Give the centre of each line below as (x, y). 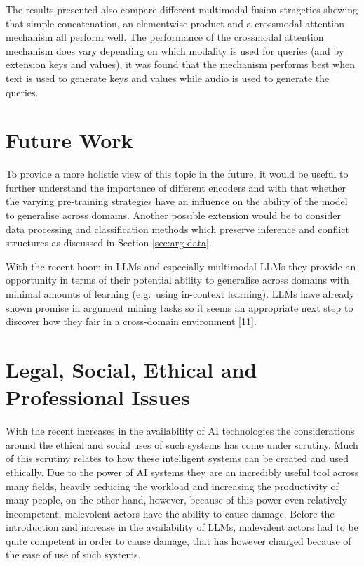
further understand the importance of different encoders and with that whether (176, 187)
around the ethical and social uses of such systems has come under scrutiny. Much (182, 444)
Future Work (69, 140)
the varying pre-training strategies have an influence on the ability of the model (177, 201)
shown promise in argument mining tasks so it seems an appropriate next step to (180, 307)
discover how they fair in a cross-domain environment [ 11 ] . (131, 321)
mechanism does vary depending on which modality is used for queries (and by (175, 50)
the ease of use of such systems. (73, 554)
